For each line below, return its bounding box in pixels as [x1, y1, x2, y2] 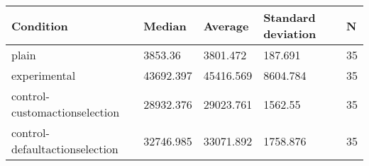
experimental [11, 67, 76, 83]
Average [203, 17, 249, 34]
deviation [263, 25, 316, 42]
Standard [263, 9, 316, 25]
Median [143, 17, 187, 34]
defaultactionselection [11, 141, 119, 157]
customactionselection [11, 104, 120, 120]
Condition [11, 17, 68, 34]
